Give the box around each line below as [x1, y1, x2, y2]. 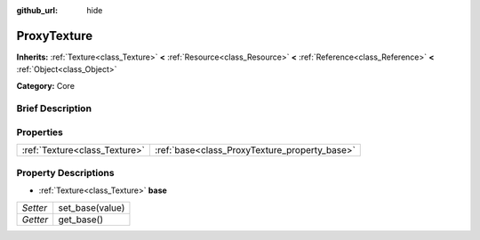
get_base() [58, 213, 104, 226]
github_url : [16, 5, 58, 15]
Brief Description [16, 102, 92, 115]
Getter [21, 213, 49, 226]
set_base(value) [58, 201, 125, 213]
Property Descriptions [16, 166, 115, 179]
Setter [21, 201, 48, 213]
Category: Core [16, 80, 76, 91]
